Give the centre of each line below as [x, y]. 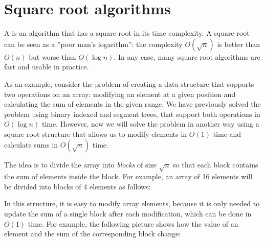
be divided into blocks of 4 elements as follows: [78, 186]
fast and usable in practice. [47, 67]
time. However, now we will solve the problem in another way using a [150, 124]
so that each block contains [216, 165]
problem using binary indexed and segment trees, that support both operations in [132, 114]
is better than [239, 44]
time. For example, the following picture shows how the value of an [133, 223]
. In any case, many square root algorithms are [187, 56]
